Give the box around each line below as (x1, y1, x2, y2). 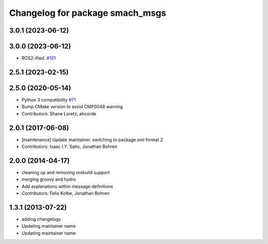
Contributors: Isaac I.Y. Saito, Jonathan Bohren (21, 144, 118, 149)
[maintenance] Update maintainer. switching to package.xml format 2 (21, 137, 163, 143)
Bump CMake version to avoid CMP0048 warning (21, 104, 123, 110)
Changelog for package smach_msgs (9, 7, 166, 18)
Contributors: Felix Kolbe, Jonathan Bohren (21, 191, 110, 196)
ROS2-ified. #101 (21, 55, 56, 61)
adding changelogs (21, 216, 62, 222)
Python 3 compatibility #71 (21, 97, 76, 102)
